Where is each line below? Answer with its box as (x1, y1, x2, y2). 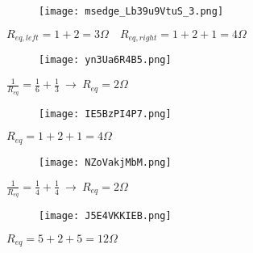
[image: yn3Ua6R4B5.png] (39, 54, 172, 66)
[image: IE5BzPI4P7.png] (39, 108, 172, 120)
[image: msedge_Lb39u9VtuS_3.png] (39, 6, 224, 17)
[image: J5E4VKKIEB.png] (39, 210, 172, 222)
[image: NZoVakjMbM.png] (39, 156, 172, 168)
